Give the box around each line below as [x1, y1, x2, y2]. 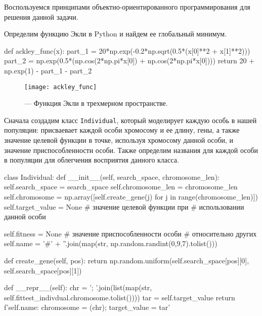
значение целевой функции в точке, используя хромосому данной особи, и [4, 135, 234, 145]
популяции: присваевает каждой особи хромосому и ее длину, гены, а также [4, 125, 240, 135]
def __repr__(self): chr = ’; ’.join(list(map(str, [4, 282, 152, 293]
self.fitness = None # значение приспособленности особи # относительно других [4, 228, 257, 239]
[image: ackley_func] [24, 83, 97, 91]
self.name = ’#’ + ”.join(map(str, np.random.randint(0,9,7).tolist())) [4, 238, 217, 249]
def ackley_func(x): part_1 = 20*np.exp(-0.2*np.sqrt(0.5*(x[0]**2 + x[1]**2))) [4, 45, 250, 56]
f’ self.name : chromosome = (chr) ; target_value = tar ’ [4, 302, 170, 312]
